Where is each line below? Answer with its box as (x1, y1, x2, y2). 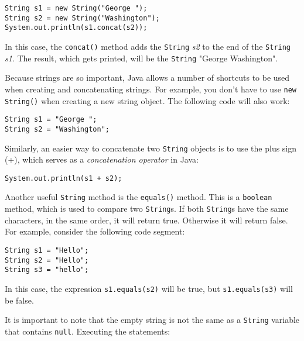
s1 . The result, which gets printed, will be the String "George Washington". (5, 51, 278, 64)
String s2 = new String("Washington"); (5, 13, 160, 22)
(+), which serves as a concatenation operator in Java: (5, 153, 199, 166)
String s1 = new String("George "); (5, 4, 148, 12)
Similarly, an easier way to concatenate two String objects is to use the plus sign (5, 142, 297, 154)
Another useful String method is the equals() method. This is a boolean (5, 191, 272, 203)
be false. (5, 294, 34, 306)
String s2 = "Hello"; (5, 256, 89, 264)
